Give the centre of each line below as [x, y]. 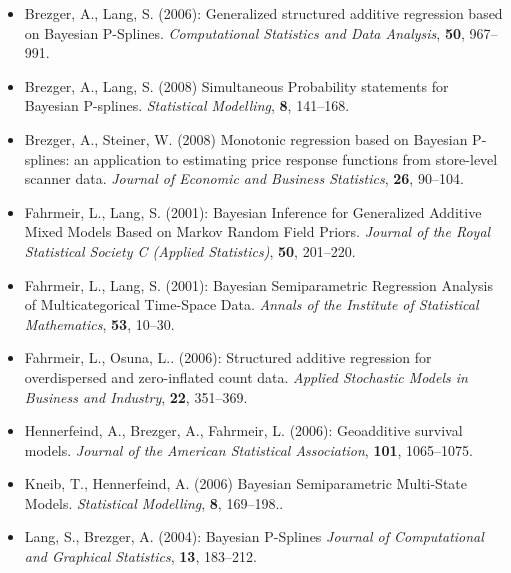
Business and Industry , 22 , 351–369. [136, 396]
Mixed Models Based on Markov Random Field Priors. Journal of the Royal [257, 231]
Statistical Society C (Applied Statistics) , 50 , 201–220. [190, 250]
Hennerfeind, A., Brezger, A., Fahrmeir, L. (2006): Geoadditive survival [243, 430]
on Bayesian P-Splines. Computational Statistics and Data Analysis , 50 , [244, 32]
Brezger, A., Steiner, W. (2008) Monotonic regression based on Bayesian [246, 138]
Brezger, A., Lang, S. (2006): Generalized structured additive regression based [263, 13]
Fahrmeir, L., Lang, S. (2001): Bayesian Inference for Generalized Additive [253, 211]
